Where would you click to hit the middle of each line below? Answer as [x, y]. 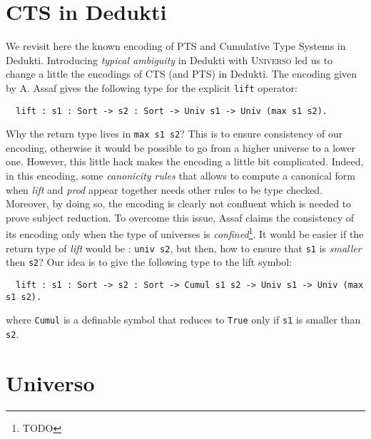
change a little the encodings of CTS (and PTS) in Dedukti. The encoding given [182, 74]
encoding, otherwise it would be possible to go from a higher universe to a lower [181, 147]
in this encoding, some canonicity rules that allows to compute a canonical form [181, 176]
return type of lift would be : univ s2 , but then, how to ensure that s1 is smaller [184, 248]
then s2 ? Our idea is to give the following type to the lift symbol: [149, 262]
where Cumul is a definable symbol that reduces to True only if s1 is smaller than [183, 320]
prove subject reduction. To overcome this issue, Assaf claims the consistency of [180, 217]
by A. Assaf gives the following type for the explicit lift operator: [152, 87]
